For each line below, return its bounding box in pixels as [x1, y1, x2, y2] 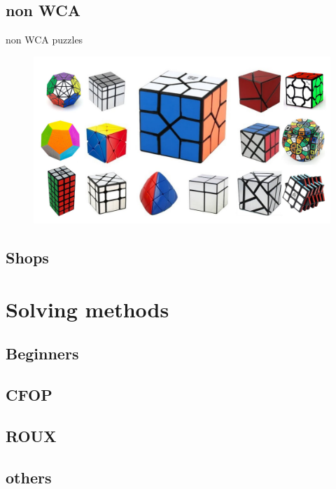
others [6, 466, 52, 488]
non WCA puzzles [6, 32, 83, 47]
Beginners [6, 343, 79, 364]
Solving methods [6, 294, 169, 323]
